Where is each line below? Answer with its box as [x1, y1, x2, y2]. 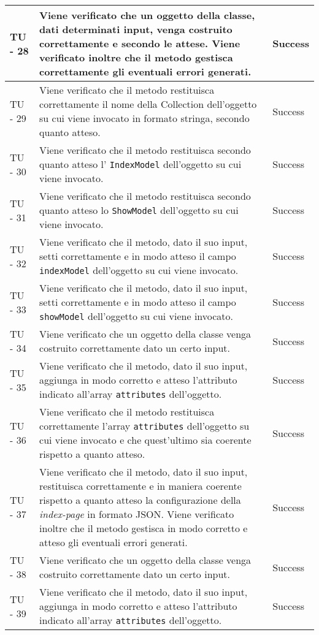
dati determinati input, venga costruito [39, 22, 233, 36]
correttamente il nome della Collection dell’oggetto [39, 97, 257, 111]
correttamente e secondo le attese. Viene [39, 36, 240, 50]
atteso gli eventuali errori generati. [39, 535, 188, 549]
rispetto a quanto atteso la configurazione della [39, 493, 241, 507]
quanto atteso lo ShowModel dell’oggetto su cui [39, 203, 239, 217]
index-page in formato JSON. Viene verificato [39, 507, 234, 521]
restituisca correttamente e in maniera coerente [39, 479, 242, 493]
